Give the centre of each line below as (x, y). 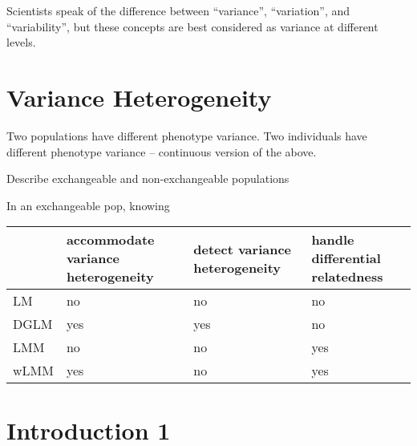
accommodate (110, 240)
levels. (21, 42)
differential (346, 258)
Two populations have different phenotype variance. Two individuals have (187, 135)
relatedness (347, 277)
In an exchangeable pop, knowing (88, 205)
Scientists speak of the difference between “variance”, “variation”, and (178, 10)
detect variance (243, 249)
